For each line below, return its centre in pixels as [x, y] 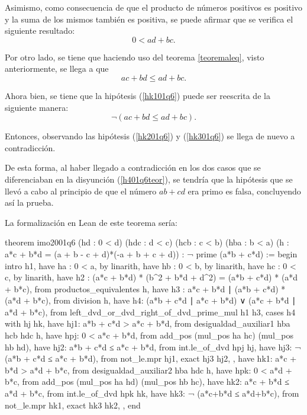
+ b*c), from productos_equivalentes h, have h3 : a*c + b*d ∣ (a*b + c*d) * [145, 288]
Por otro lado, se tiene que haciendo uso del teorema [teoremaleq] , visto [135, 57]
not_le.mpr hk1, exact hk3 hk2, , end [73, 405]
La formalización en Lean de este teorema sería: [91, 222]
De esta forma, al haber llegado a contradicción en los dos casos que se [133, 167]
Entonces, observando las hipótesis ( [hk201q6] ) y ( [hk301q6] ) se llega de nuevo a [150, 136]
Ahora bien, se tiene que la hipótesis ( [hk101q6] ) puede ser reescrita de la [138, 95]
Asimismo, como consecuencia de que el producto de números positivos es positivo [154, 7]
